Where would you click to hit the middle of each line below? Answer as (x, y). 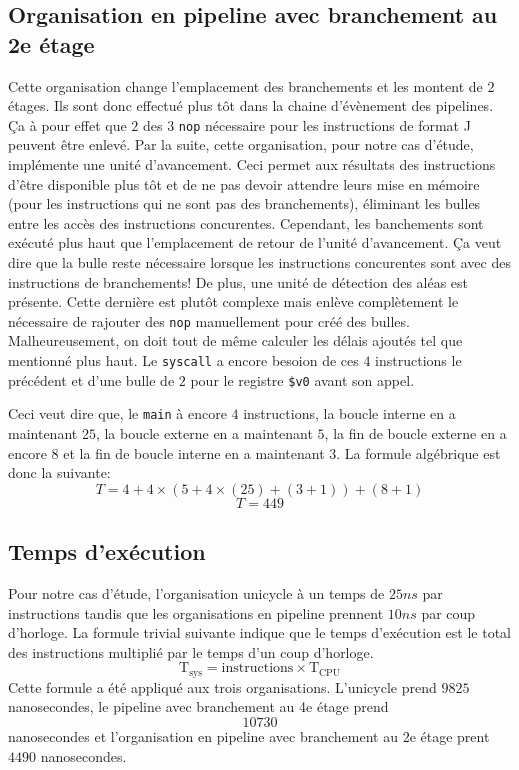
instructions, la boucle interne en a (349, 413)
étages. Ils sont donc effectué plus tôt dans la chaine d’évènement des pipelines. (251, 105)
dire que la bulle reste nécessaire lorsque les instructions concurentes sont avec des (259, 262)
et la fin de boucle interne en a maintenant (194, 452)
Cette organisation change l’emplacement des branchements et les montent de (245, 85)
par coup (448, 612)
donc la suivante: (59, 472)
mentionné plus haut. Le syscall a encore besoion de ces (183, 360)
